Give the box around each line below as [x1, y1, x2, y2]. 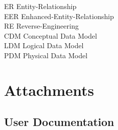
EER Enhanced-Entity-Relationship [4, 11, 114, 21]
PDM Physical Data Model [4, 50, 88, 60]
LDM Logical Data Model [4, 40, 84, 51]
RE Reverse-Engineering [4, 21, 79, 31]
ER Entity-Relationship [4, 1, 77, 11]
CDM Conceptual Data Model [4, 30, 97, 41]
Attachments [4, 79, 94, 100]
